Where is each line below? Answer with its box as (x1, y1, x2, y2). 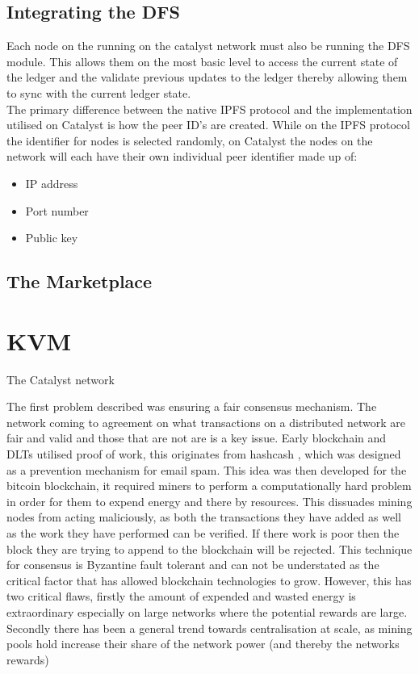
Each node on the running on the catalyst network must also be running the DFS (6, 37, 410, 54)
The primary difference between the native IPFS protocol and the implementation (6, 100, 413, 117)
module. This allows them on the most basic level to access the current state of (6, 52, 398, 69)
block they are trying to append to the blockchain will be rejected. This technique (6, 540, 413, 557)
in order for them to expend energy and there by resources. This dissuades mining (6, 492, 413, 509)
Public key (25, 229, 78, 246)
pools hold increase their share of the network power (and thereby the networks (6, 635, 400, 652)
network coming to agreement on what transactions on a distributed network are (6, 413, 405, 430)
